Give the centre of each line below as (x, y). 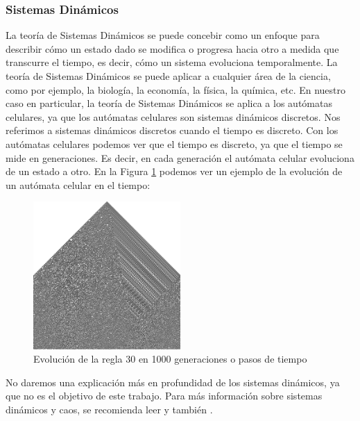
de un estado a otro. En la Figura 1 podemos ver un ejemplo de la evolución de (174, 171)
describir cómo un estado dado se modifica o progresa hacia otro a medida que (172, 48)
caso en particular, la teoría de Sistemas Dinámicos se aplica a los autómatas (169, 103)
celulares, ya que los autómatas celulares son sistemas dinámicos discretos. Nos (173, 116)
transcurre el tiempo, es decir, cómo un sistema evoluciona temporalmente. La (172, 62)
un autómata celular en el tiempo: (78, 184)
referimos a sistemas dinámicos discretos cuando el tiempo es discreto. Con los (172, 130)
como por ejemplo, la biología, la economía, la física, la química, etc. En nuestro (176, 89)
